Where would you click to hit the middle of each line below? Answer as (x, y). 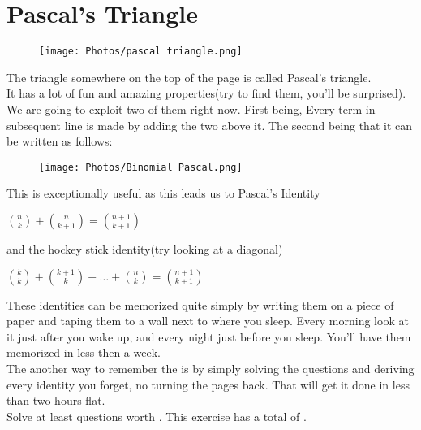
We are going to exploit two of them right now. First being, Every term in (191, 109)
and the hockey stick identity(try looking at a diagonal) (145, 249)
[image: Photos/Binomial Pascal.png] (141, 167)
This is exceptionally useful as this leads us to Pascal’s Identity (163, 193)
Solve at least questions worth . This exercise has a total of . (157, 416)
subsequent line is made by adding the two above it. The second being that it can (210, 125)
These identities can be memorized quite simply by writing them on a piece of (200, 304)
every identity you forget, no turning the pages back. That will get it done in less (208, 384)
